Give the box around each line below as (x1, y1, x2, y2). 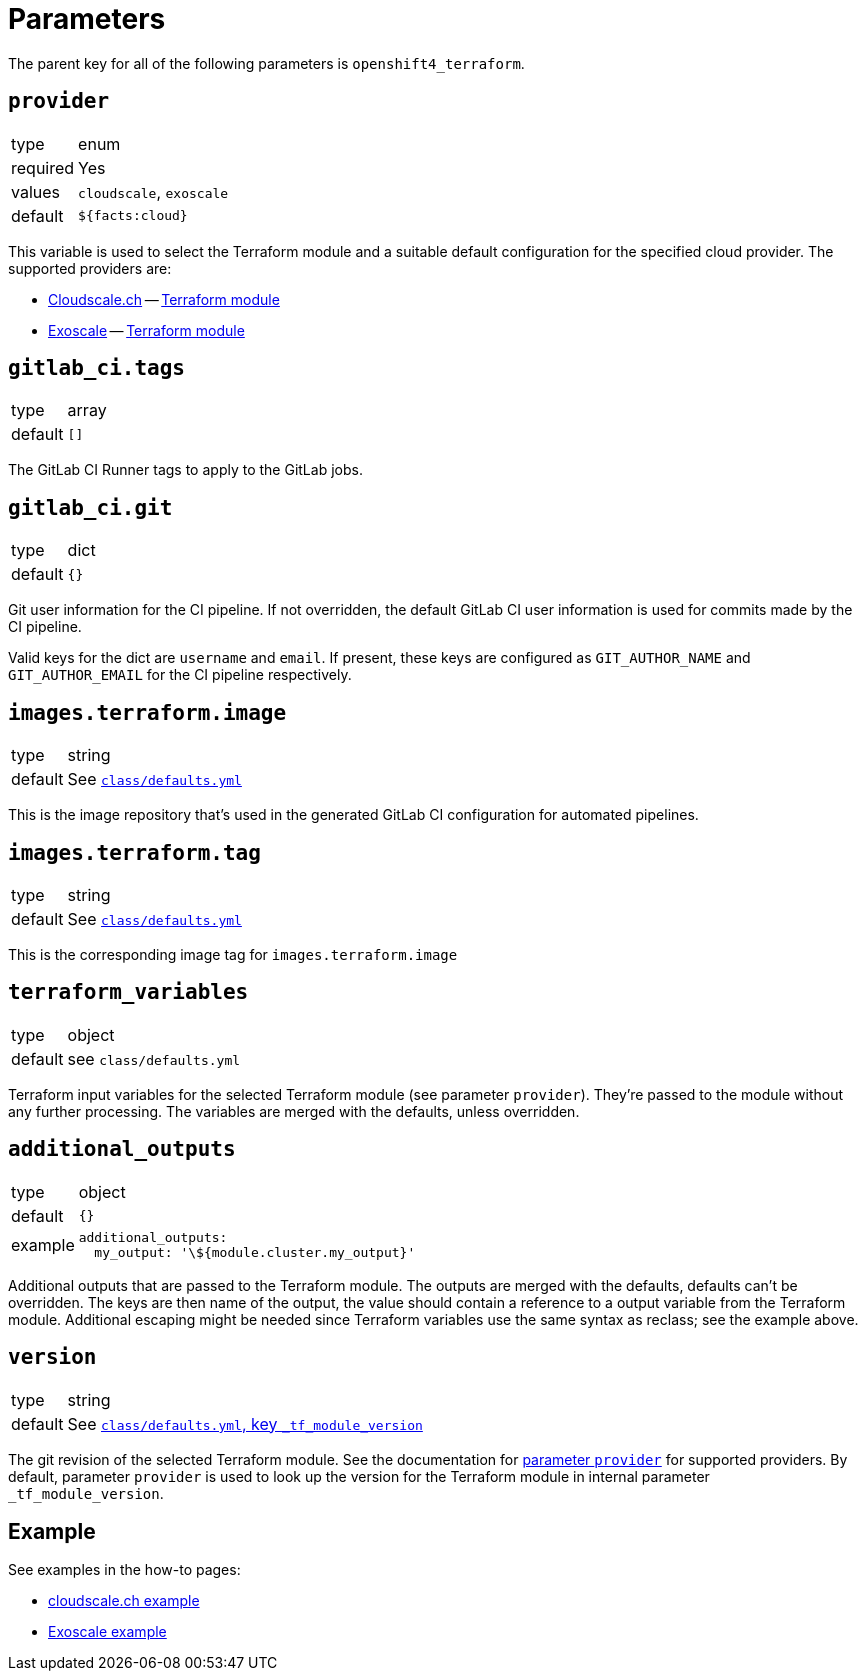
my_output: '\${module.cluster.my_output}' (94, 1244, 416, 1260)
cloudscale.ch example (48, 1592, 200, 1610)
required (11, 157, 75, 178)
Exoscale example (48, 1623, 167, 1641)
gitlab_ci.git (8, 495, 173, 520)
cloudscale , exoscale (78, 181, 229, 202)
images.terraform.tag (8, 840, 261, 865)
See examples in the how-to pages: (8, 1561, 241, 1579)
